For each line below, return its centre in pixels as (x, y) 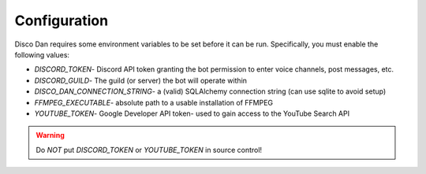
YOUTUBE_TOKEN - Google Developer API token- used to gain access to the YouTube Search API (192, 113)
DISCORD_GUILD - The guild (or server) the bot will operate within (141, 80)
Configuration (62, 20)
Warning (50, 135)
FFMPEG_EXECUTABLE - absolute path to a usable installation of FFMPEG (154, 102)
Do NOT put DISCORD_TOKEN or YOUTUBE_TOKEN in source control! (149, 150)
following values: (42, 54)
